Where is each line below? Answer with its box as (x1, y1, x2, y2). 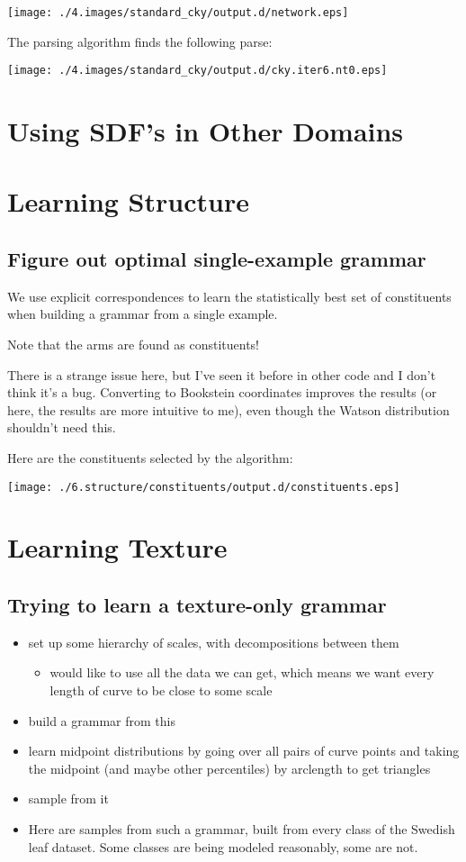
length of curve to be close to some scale (49, 681, 273, 700)
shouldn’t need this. (7, 418, 116, 437)
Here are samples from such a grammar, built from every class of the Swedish (28, 820, 455, 838)
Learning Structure (7, 183, 249, 220)
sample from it (28, 789, 109, 808)
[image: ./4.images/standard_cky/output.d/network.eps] (7, 6, 349, 19)
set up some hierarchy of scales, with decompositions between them (28, 632, 399, 651)
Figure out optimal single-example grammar (7, 245, 426, 273)
